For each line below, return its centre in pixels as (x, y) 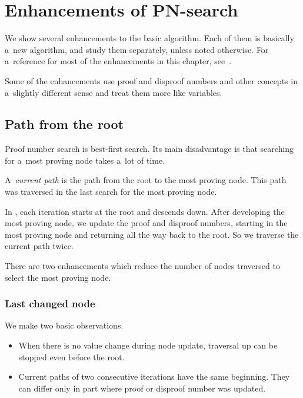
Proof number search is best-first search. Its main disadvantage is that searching (149, 149)
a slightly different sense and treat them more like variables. (114, 92)
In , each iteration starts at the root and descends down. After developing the (145, 211)
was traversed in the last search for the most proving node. (111, 192)
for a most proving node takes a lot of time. (85, 160)
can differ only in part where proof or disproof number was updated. (142, 388)
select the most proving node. (58, 277)
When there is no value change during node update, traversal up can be (148, 345)
